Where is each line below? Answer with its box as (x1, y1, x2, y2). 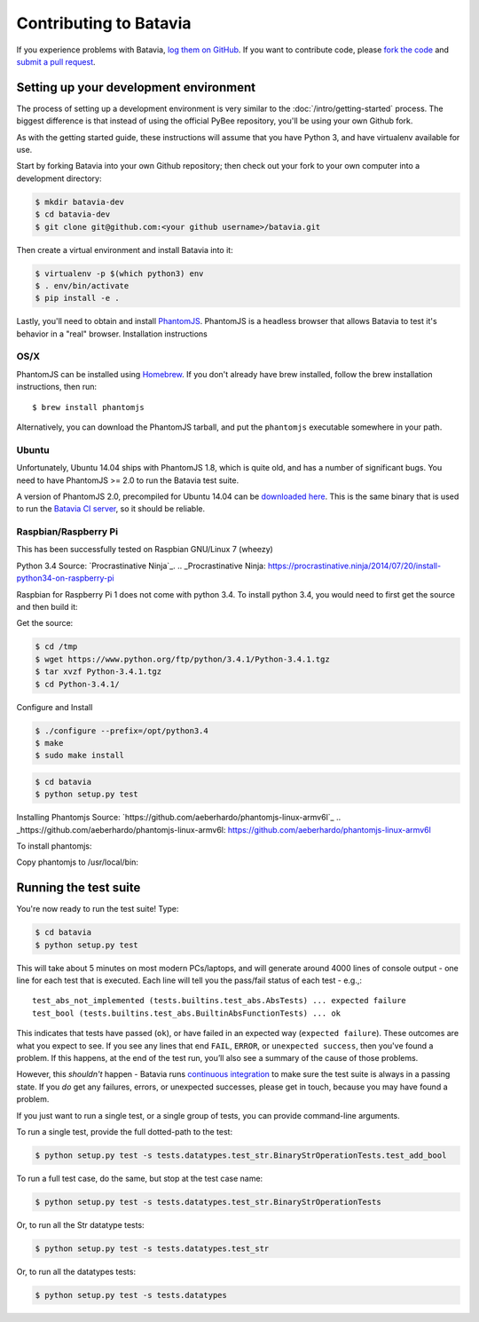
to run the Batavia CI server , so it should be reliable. (16, 503, 206, 514)
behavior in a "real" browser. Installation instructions (16, 329, 208, 339)
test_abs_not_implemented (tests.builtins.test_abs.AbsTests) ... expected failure (32, 995, 407, 1006)
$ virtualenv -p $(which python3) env (35, 268, 204, 279)
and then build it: (16, 602, 79, 613)
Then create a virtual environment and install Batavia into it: (16, 244, 234, 255)
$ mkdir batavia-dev (35, 196, 124, 207)
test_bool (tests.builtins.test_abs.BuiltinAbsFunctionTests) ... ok (32, 1008, 342, 1018)
